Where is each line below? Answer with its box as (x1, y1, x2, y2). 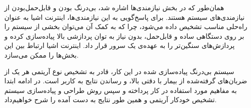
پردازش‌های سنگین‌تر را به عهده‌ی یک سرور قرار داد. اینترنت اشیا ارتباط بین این (4, 40, 235, 50)
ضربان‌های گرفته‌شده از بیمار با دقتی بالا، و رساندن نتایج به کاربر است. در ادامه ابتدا (4, 76, 247, 86)
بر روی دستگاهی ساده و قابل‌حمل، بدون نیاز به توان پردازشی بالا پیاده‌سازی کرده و (4, 31, 244, 41)
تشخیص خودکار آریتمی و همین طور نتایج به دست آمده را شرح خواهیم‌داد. (4, 94, 217, 105)
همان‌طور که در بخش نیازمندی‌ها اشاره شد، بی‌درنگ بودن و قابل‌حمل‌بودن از (4, 2, 224, 12)
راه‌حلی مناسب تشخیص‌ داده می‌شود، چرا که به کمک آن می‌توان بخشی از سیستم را (4, 21, 248, 31)
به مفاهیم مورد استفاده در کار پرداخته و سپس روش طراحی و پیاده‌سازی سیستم (4, 85, 237, 95)
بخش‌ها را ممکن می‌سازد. (4, 49, 79, 60)
